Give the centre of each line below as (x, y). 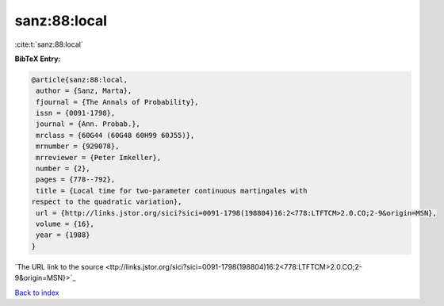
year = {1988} (63, 235)
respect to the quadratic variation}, (107, 202)
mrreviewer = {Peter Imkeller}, (99, 157)
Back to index (37, 293)
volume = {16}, (65, 224)
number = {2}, (63, 169)
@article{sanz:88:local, (80, 80)
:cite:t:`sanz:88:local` (49, 44)
